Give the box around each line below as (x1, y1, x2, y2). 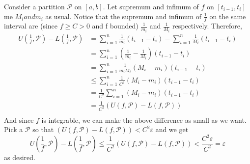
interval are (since (4, 21, 58, 31)
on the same (209, 11, 246, 21)
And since (4, 114, 34, 125)
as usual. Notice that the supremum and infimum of (45, 11, 202, 21)
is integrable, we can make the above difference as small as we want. (41, 114, 247, 125)
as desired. (4, 152, 35, 162)
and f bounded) (92, 21, 139, 31)
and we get (155, 124, 189, 135)
